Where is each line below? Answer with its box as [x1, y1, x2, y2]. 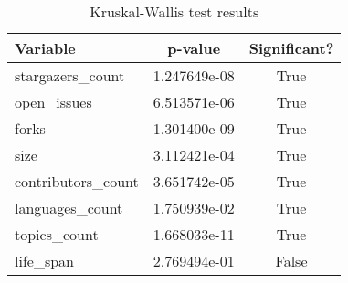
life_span [15, 250, 74, 271]
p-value [167, 37, 221, 58]
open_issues [15, 91, 92, 112]
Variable [15, 37, 76, 58]
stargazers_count [15, 65, 125, 86]
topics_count [15, 224, 99, 245]
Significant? [248, 37, 334, 58]
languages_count [15, 197, 123, 218]
